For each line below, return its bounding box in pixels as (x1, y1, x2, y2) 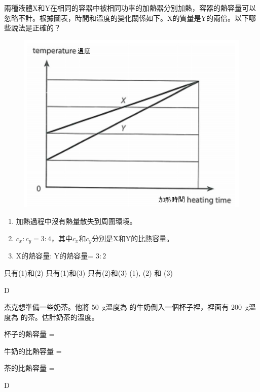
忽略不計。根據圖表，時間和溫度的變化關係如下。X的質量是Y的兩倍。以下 (4, 12, 249, 23)
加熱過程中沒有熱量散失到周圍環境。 (16, 216, 137, 226)
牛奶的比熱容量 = (4, 345, 62, 356)
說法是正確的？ (11, 22, 61, 33)
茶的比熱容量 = (4, 363, 55, 373)
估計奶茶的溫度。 (42, 311, 99, 322)
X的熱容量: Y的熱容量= (16, 250, 94, 261)
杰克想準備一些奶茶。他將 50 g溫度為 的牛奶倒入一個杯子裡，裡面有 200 (4, 302, 242, 312)
